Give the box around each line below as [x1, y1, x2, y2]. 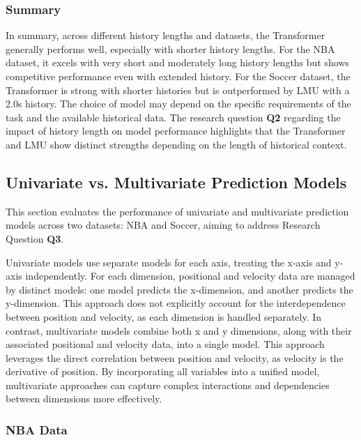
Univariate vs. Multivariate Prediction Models [6, 171, 347, 192]
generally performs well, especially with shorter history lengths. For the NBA [6, 41, 335, 56]
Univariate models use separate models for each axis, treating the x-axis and [6, 255, 332, 269]
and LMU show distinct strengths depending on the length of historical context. [6, 137, 347, 151]
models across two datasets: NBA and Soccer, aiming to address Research [6, 218, 321, 232]
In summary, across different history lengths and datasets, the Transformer [6, 28, 325, 43]
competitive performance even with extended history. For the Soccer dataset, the [6, 69, 351, 83]
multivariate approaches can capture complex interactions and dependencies [6, 377, 330, 392]
